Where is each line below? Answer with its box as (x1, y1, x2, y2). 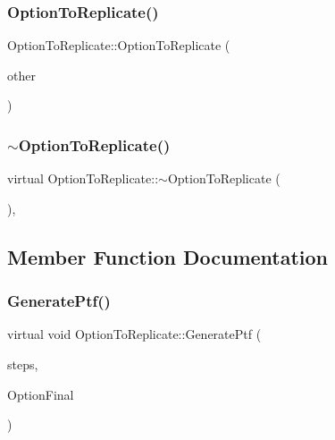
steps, (7, 355, 38, 373)
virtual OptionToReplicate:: (7, 169, 159, 188)
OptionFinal (7, 385, 74, 403)
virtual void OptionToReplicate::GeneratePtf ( (7, 325, 262, 343)
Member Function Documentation (7, 242, 329, 270)
